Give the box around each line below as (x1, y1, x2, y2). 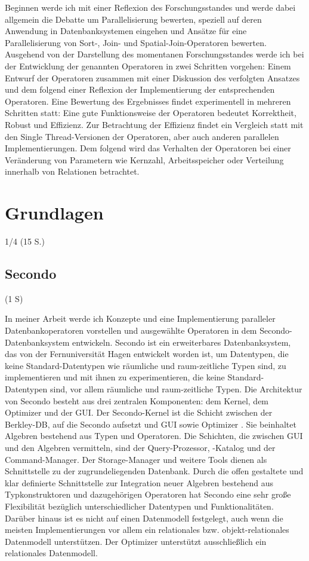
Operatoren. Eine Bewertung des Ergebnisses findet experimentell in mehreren (5, 94, 291, 107)
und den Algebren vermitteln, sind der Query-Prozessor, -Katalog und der (5, 441, 276, 453)
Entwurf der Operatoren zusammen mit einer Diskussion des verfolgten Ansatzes (5, 71, 300, 84)
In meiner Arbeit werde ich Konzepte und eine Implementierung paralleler (5, 312, 276, 325)
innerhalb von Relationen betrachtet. (5, 165, 140, 178)
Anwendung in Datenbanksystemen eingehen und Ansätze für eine (5, 25, 247, 37)
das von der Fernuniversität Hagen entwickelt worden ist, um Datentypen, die (5, 347, 289, 360)
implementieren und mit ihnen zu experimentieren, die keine (5, 371, 225, 383)
